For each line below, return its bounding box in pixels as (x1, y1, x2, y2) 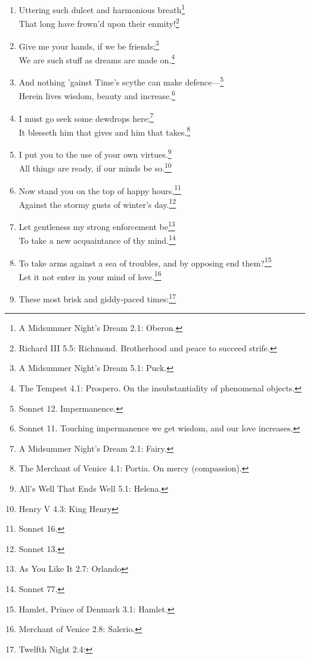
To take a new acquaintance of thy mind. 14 (18, 232, 176, 246)
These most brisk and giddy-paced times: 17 (18, 291, 176, 305)
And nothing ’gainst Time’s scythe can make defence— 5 (18, 74, 224, 88)
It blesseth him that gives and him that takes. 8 (18, 124, 191, 138)
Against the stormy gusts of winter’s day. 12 (18, 196, 176, 210)
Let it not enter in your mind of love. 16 (18, 268, 162, 283)
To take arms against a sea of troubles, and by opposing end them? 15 (18, 255, 272, 269)
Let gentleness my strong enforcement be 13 (18, 219, 175, 232)
